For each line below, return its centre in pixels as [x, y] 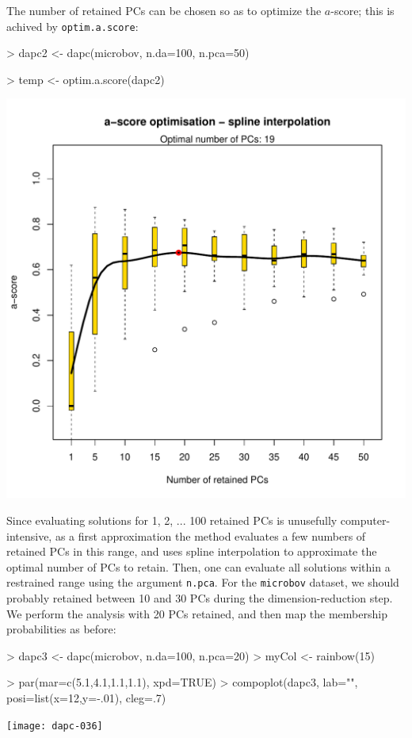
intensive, [29, 535]
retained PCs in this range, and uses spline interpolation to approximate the [192, 551]
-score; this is [362, 10]
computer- [365, 520]
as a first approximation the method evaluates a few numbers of [210, 535]
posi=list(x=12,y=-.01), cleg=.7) [86, 698]
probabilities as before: [61, 629]
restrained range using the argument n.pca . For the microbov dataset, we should [203, 582]
